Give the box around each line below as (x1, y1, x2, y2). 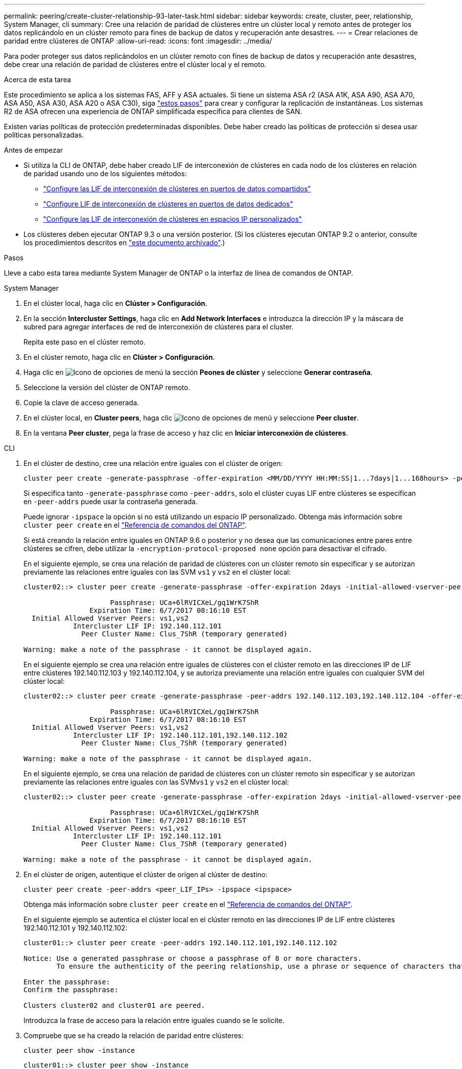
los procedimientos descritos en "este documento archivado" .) (23, 238, 225, 247)
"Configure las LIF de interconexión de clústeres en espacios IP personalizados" (43, 215, 302, 223)
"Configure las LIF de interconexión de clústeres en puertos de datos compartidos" (43, 185, 311, 193)
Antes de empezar (4, 146, 63, 154)
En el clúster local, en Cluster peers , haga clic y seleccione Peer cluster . (23, 414, 359, 422)
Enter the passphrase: (23, 978, 111, 986)
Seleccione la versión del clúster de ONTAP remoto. (23, 383, 190, 392)
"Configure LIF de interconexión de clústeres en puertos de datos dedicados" (43, 200, 293, 208)
